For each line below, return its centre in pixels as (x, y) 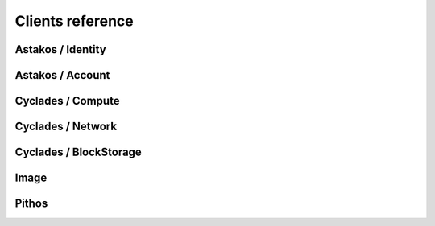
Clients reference (74, 21)
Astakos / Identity (60, 49)
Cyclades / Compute (67, 101)
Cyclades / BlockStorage (79, 152)
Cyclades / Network (66, 127)
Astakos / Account (62, 75)
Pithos (31, 204)
